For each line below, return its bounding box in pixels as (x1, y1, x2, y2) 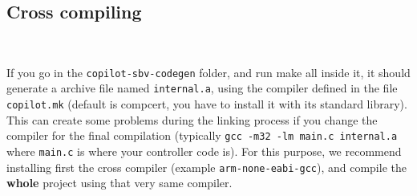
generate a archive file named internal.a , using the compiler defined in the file (6, 80, 398, 96)
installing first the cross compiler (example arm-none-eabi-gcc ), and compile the (6, 158, 407, 175)
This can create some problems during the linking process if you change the (6, 111, 378, 128)
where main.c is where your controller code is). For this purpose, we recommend (6, 143, 402, 160)
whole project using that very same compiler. (6, 174, 233, 191)
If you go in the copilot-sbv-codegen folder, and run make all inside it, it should (6, 63, 411, 80)
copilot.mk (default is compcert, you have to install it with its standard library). (6, 96, 407, 112)
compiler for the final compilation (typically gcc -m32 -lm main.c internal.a (6, 127, 398, 144)
